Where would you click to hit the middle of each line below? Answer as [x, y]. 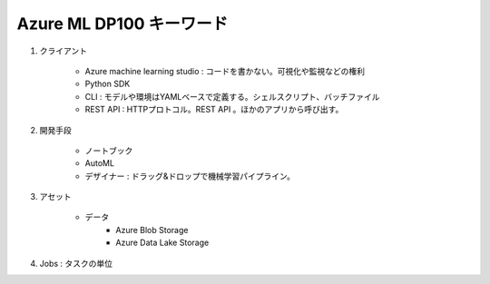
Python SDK [108, 84]
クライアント [64, 51]
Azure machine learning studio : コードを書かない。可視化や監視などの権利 [225, 71]
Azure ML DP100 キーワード [122, 24]
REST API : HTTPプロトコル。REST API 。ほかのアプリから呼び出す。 [214, 110]
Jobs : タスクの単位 [76, 263]
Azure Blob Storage [152, 230]
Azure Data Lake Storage [162, 243]
